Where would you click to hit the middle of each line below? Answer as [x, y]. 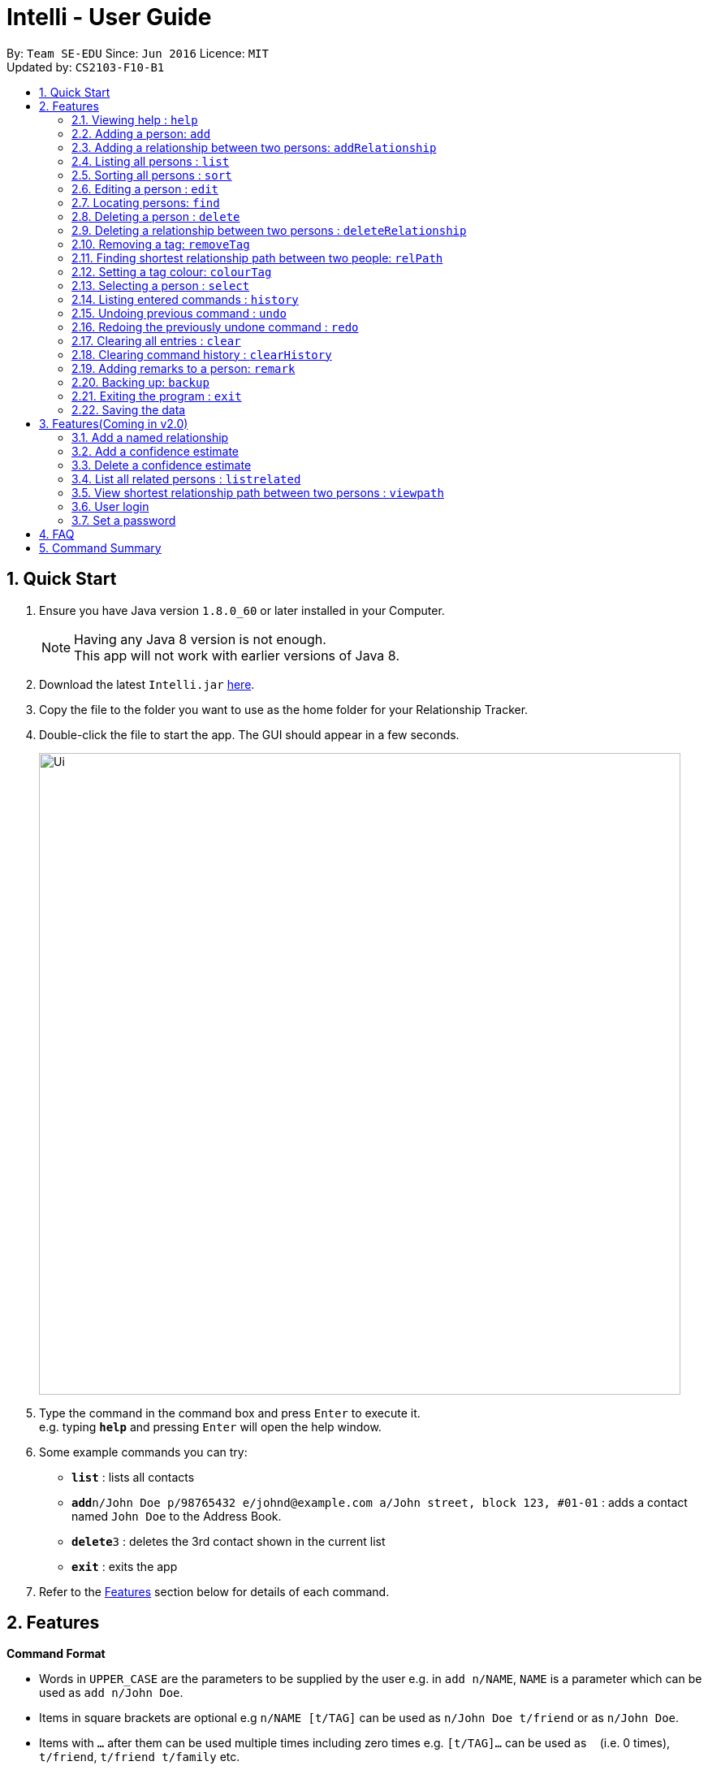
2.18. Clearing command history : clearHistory [202, 354]
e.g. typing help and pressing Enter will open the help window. [210, 1426]
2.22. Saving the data [129, 409]
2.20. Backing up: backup [140, 382]
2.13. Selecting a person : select [161, 285]
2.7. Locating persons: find [146, 202]
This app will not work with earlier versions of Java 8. [237, 655]
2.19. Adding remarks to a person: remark [183, 368]
